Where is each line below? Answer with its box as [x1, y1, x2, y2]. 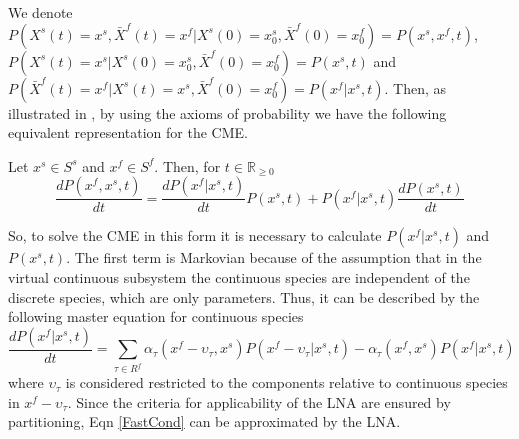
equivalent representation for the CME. [8, 122, 248, 143]
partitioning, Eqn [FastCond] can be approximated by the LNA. [8, 411, 401, 432]
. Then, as [384, 77, 447, 98]
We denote [8, 2, 73, 22]
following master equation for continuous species [8, 306, 304, 327]
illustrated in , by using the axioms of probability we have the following [8, 102, 447, 123]
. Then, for [154, 155, 221, 176]
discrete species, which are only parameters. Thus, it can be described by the [8, 286, 480, 307]
